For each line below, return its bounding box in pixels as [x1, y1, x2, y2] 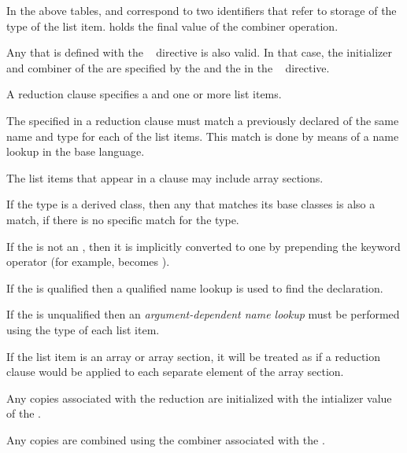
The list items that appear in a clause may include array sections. [6, 169, 324, 186]
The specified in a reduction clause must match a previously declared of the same [6, 112, 399, 128]
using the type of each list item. [6, 321, 160, 337]
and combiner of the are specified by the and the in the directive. [6, 59, 330, 75]
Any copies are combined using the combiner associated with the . [6, 431, 325, 447]
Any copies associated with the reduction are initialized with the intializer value [6, 389, 392, 406]
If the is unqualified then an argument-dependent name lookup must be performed [6, 306, 400, 322]
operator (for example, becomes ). [6, 253, 170, 270]
